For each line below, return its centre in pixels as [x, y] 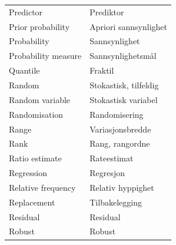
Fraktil [102, 70]
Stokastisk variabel [124, 99]
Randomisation [36, 114]
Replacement [32, 202]
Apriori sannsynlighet [128, 26]
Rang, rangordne [120, 143]
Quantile [24, 70]
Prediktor [107, 11]
